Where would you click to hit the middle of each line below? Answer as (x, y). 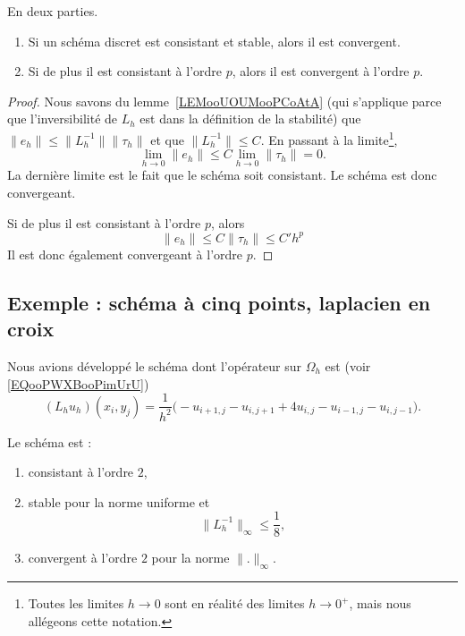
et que (167, 139)
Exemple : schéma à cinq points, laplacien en (219, 302)
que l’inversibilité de (63, 119)
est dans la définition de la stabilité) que (250, 119)
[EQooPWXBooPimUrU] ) (78, 383)
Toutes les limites (76, 603)
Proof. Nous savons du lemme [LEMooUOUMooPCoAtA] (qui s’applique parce (224, 101)
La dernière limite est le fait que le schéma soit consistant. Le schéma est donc (222, 175)
